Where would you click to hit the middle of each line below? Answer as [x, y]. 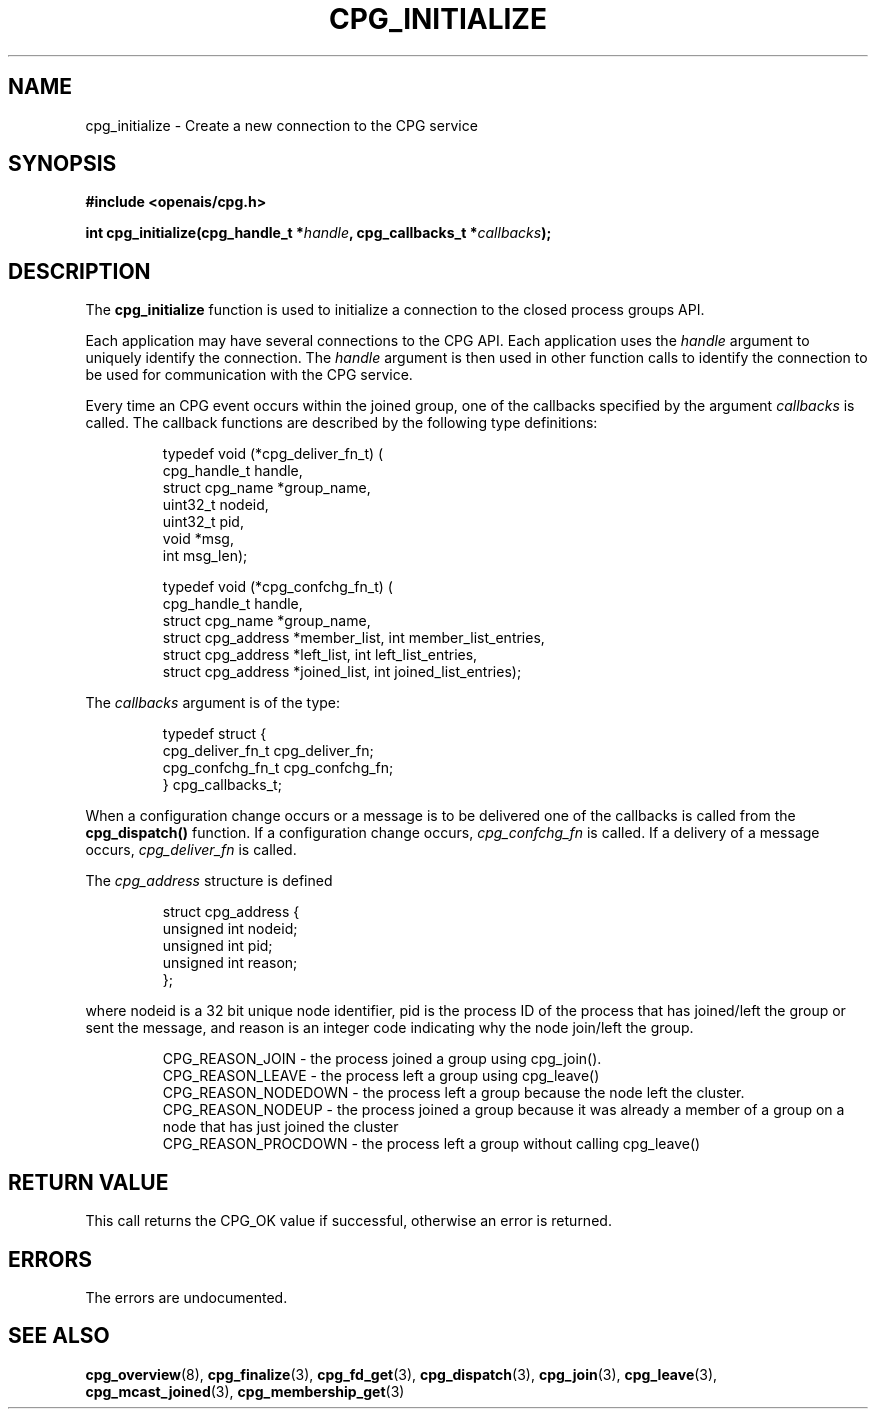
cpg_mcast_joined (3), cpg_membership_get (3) [245, 1391]
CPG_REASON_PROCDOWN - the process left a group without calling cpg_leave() [431, 1144]
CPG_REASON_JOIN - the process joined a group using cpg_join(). [382, 1059]
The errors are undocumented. [186, 1297]
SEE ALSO [59, 1336]
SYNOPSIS [62, 164]
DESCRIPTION [79, 271]
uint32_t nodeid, [215, 505]
